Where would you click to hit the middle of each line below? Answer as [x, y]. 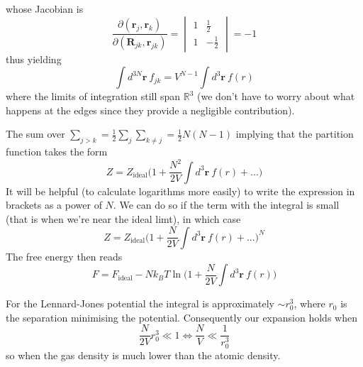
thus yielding [34, 59]
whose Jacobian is [45, 9]
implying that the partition [295, 134]
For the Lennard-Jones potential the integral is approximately [140, 303]
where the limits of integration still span [93, 96]
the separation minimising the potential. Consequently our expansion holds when [181, 317]
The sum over [35, 134]
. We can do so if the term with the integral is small [226, 205]
